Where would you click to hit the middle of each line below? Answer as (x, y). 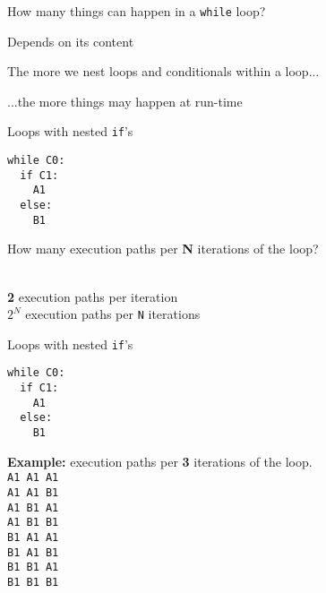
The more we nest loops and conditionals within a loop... (163, 71)
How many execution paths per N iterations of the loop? (163, 249)
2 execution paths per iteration (93, 296)
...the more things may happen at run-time (125, 101)
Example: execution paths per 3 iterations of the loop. (160, 461)
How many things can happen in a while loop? (137, 11)
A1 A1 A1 (33, 478)
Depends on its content (71, 41)
